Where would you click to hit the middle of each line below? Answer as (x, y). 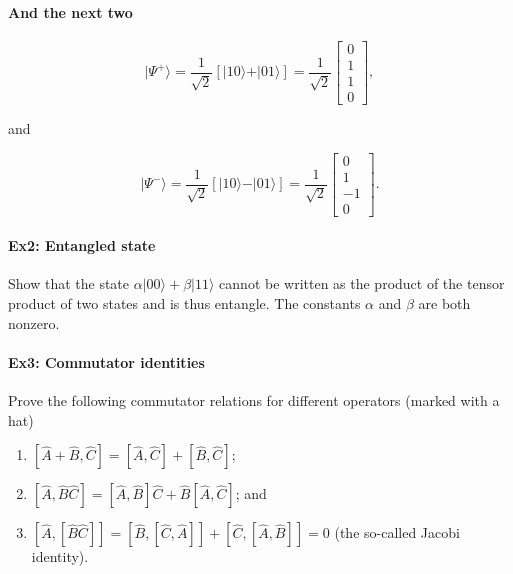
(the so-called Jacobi (397, 532)
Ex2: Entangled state (82, 245)
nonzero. (34, 322)
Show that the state (69, 283)
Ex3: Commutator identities (106, 361)
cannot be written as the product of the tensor (362, 283)
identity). (60, 556)
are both (444, 303)
